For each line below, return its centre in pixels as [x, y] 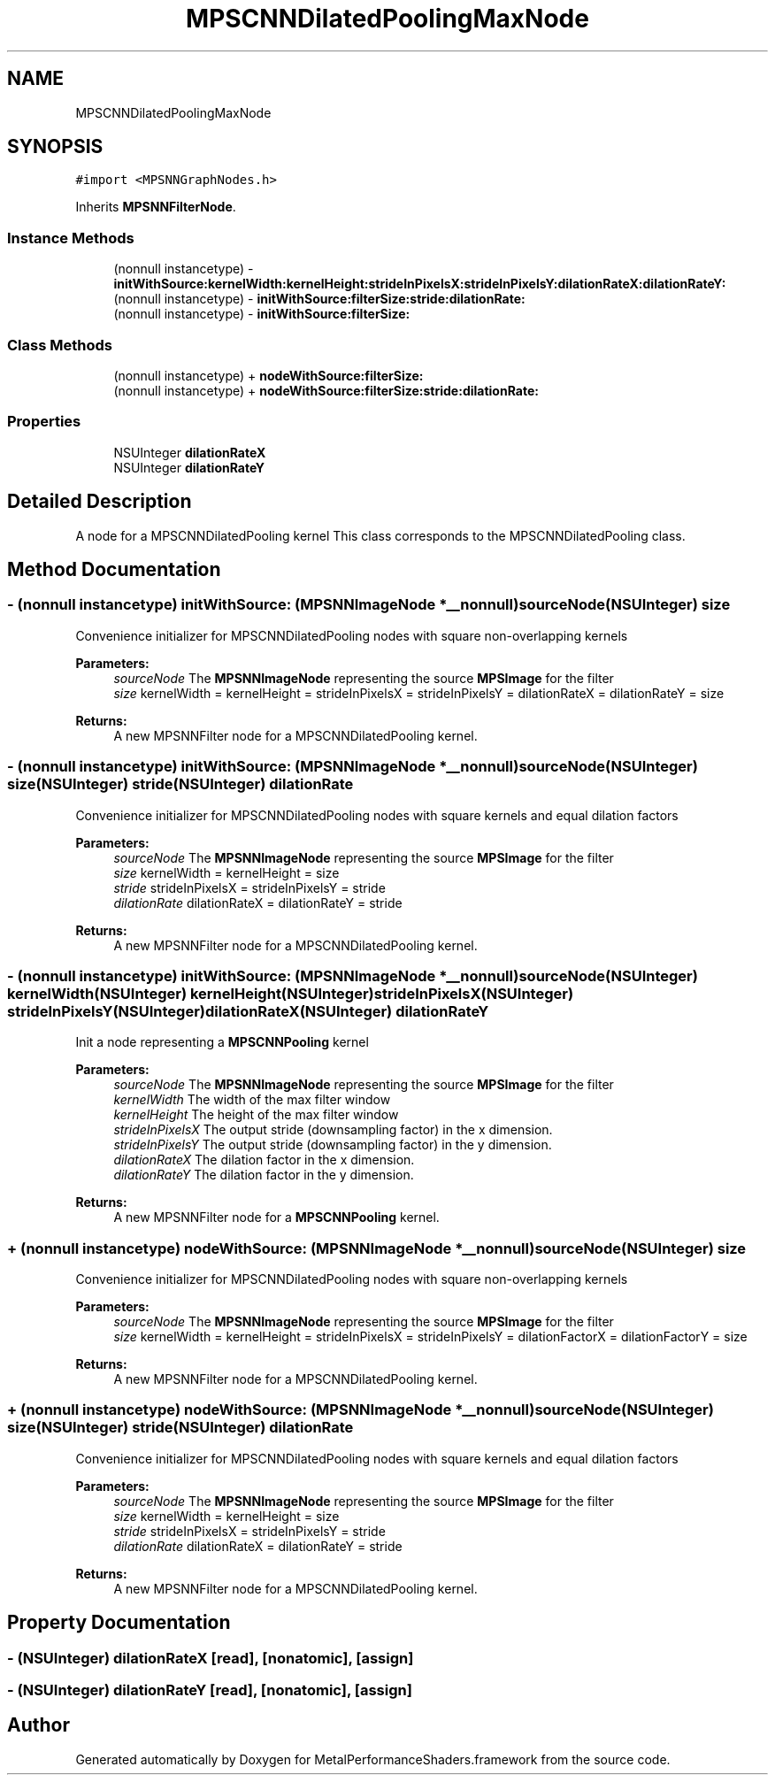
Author [38, 1725]
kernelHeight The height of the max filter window [256, 1115]
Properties [44, 422]
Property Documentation [119, 1623]
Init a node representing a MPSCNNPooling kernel [222, 1042]
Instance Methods [71, 238]
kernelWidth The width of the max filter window [252, 1100]
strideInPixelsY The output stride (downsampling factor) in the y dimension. [333, 1145]
